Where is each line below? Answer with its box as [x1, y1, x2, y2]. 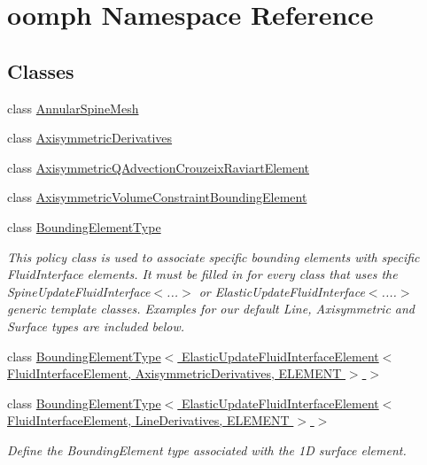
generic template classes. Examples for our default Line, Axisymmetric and [7, 299, 415, 318]
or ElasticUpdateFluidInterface [198, 282, 365, 300]
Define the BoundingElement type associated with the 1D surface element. [7, 440, 407, 459]
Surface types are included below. [7, 316, 185, 335]
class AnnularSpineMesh [7, 98, 139, 117]
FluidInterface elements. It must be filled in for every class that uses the [7, 265, 398, 283]
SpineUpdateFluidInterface [7, 282, 151, 300]
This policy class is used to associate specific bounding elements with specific [7, 247, 420, 266]
